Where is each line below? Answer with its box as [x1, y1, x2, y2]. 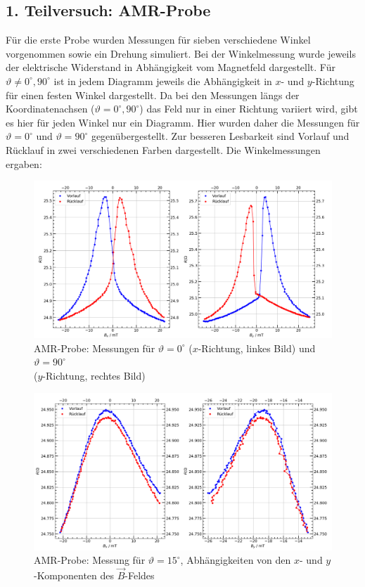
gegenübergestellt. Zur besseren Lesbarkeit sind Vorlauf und [91, 129, 350, 143]
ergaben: [6, 156, 42, 171]
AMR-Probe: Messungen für [34, 340, 155, 355]
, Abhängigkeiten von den [180, 553, 291, 567]
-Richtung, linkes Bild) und [198, 340, 316, 355]
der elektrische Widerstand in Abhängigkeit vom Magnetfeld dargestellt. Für [6, 60, 335, 75]
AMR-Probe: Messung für [34, 553, 146, 567]
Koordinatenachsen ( [6, 101, 95, 116]
